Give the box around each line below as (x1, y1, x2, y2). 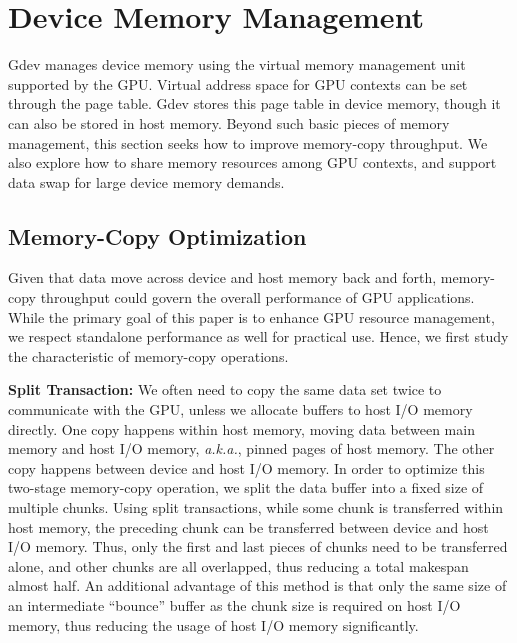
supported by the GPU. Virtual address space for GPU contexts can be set (8, 73, 468, 94)
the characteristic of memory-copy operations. (8, 345, 289, 366)
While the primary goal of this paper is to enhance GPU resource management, (8, 306, 495, 327)
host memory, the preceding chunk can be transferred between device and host (8, 516, 489, 537)
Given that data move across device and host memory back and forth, (8, 267, 437, 288)
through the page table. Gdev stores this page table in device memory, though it (8, 93, 501, 114)
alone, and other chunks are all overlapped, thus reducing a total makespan (8, 555, 469, 576)
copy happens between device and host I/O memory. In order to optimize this (8, 457, 485, 478)
